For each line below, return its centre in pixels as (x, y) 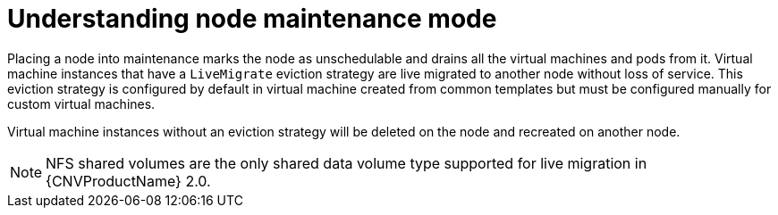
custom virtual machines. (81, 103)
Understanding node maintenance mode (252, 19)
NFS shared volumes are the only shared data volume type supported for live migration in (347, 163)
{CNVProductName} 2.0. (128, 181)
